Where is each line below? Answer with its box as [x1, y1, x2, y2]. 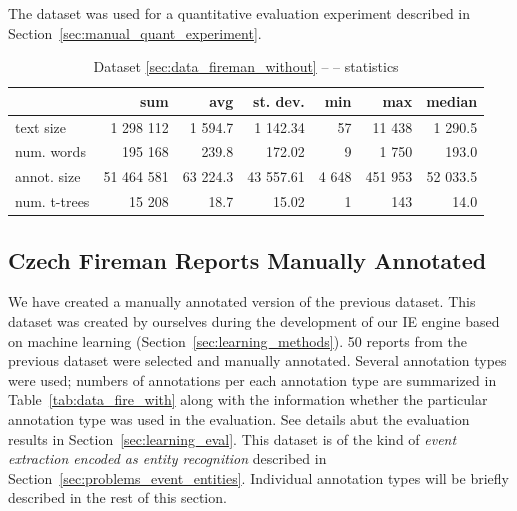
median [426, 90, 478, 111]
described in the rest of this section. [8, 487, 227, 508]
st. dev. [253, 90, 305, 111]
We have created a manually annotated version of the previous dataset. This [8, 291, 476, 312]
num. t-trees [15, 191, 90, 212]
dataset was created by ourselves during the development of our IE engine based [8, 311, 500, 332]
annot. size [15, 166, 81, 187]
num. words [15, 141, 86, 162]
